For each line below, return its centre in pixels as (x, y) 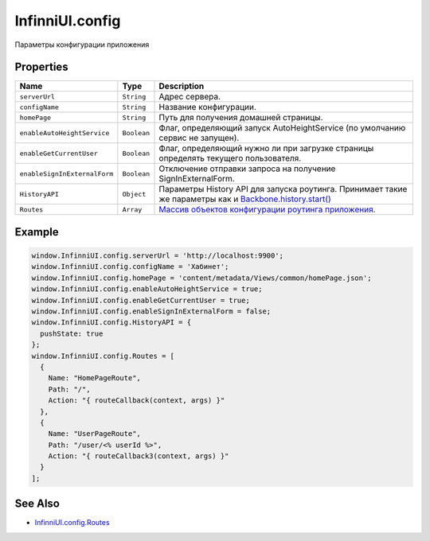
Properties (41, 67)
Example (37, 232)
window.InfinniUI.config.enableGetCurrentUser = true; (141, 300)
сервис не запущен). (199, 138)
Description (182, 86)
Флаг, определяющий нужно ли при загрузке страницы (266, 149)
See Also (37, 504)
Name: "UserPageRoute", (94, 434)
